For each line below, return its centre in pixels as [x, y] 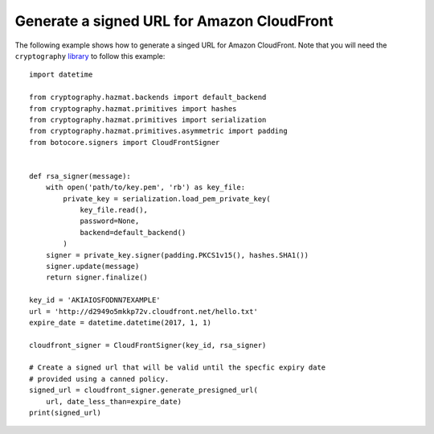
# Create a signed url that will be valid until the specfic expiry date [178, 368]
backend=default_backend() [133, 232]
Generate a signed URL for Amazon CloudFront [174, 21]
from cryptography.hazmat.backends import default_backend [148, 97]
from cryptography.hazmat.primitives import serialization [148, 120]
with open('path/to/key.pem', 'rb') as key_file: [145, 188]
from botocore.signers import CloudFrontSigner [125, 142]
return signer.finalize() [97, 277]
